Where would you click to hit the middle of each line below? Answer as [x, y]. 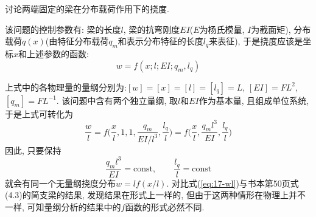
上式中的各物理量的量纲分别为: [66, 87]
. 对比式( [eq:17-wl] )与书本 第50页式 [233, 183]
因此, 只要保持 [33, 150]
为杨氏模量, [222, 29]
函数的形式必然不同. [165, 206]
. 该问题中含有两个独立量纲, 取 [117, 100]
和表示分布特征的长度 [160, 41]
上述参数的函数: [58, 53]
